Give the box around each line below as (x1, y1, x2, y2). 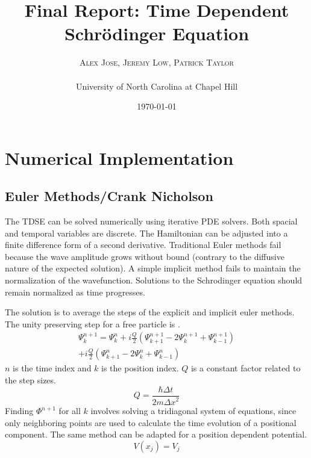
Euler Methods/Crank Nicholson (5, 187, 213, 205)
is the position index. (101, 362, 179, 374)
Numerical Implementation (5, 145, 234, 170)
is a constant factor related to (190, 362, 301, 374)
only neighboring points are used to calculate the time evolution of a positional (5, 416, 297, 429)
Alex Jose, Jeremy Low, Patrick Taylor (80, 56, 234, 69)
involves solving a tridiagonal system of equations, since (90, 404, 297, 417)
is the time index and (13, 362, 92, 374)
